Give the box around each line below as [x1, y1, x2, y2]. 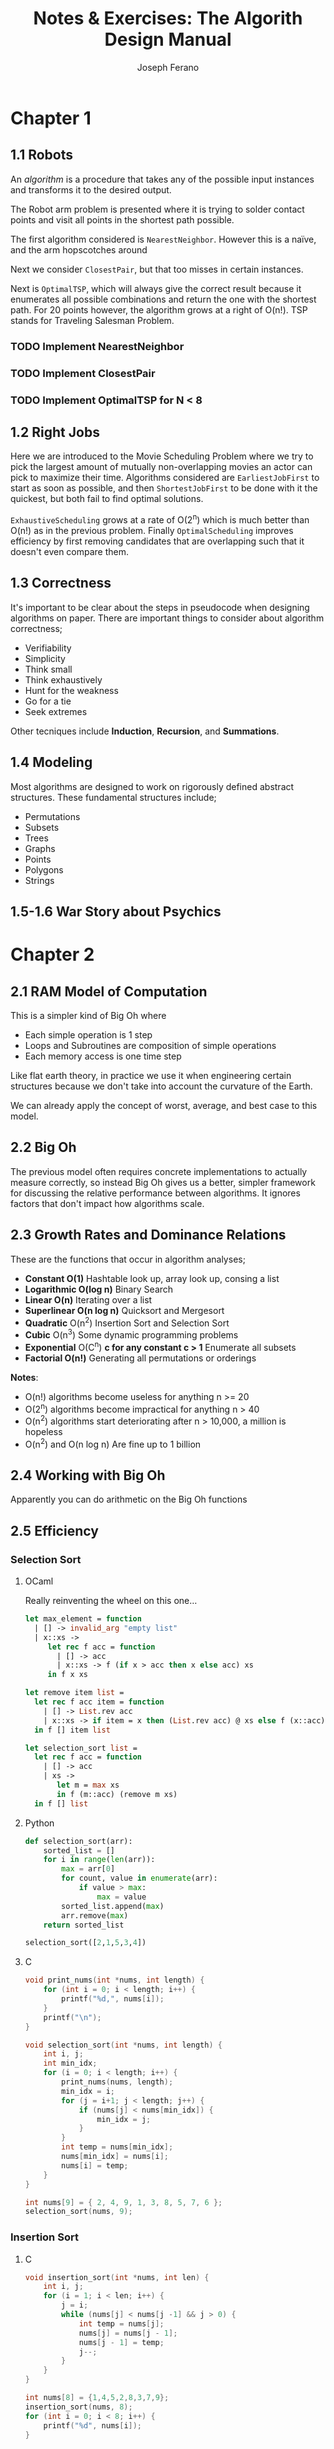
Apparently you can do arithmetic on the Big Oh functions [10, 1493, 248, 1506]
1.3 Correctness [10, 575, 112, 592]
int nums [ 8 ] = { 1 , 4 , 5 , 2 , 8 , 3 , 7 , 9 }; [24, 2393, 170, 2403]
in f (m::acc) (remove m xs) [56, 1789, 178, 1799]
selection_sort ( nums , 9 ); [24, 2207, 133, 2217]
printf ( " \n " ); [43, 2012, 102, 2022]
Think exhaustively [24, 673, 103, 686]
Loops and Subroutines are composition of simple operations [24, 1040, 277, 1051]
